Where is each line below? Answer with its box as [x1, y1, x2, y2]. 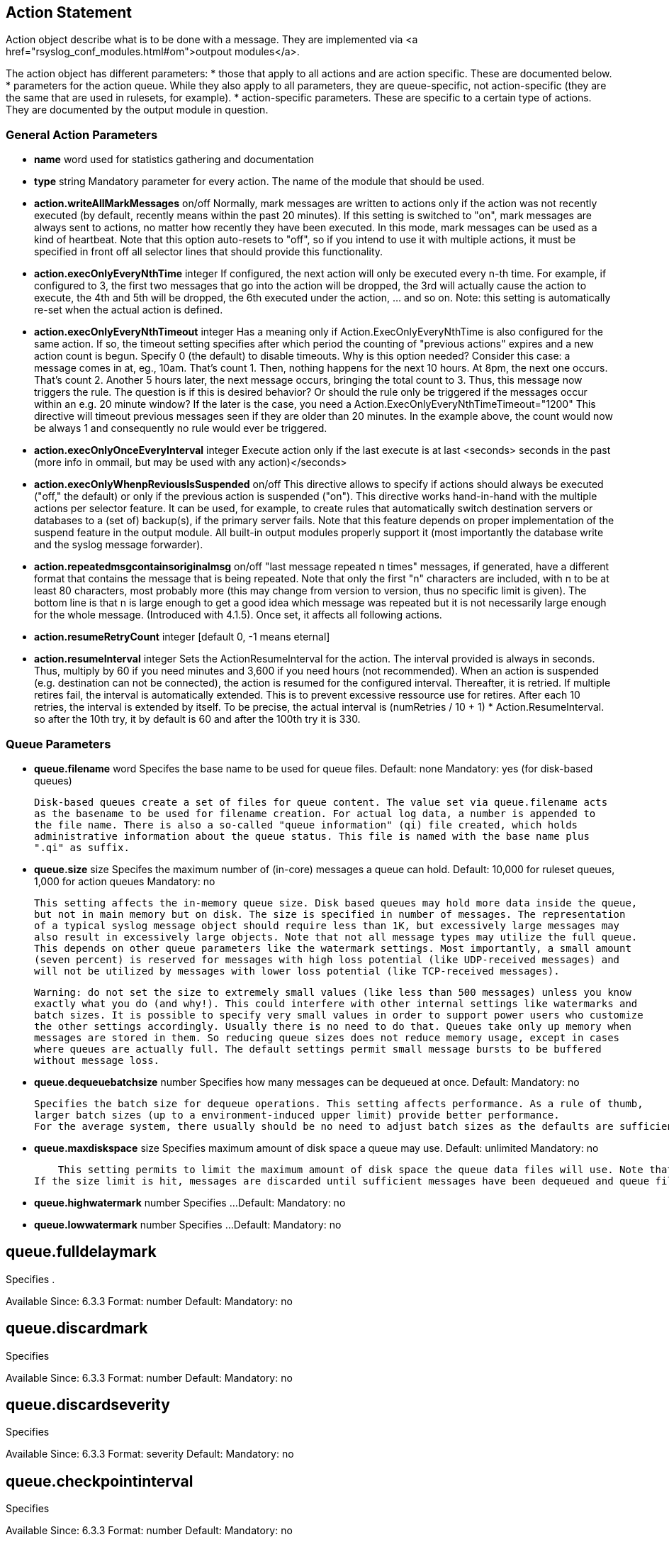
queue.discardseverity [6, 1396, 170, 1414]
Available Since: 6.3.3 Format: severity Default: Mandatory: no [6, 1448, 294, 1460]
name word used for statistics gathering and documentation [34, 153, 315, 166]
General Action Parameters [6, 127, 158, 142]
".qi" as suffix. [34, 841, 130, 853]
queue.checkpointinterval [6, 1472, 193, 1490]
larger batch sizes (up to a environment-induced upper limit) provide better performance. [34, 1109, 560, 1121]
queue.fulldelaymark [6, 1243, 157, 1261]
